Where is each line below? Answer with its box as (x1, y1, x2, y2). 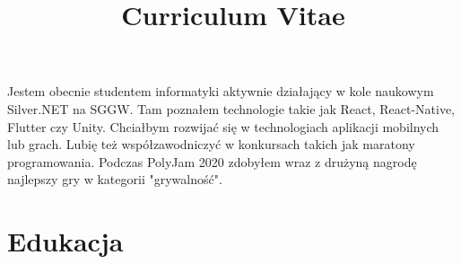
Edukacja (7, 223, 124, 260)
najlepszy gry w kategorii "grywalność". (7, 170, 222, 189)
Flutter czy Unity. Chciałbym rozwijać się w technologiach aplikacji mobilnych (7, 117, 439, 136)
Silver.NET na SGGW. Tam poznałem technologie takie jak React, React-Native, (7, 99, 455, 118)
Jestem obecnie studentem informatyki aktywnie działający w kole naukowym (7, 82, 434, 101)
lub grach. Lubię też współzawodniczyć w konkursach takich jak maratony (7, 135, 415, 154)
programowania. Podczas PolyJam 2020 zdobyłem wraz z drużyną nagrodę (7, 152, 417, 171)
